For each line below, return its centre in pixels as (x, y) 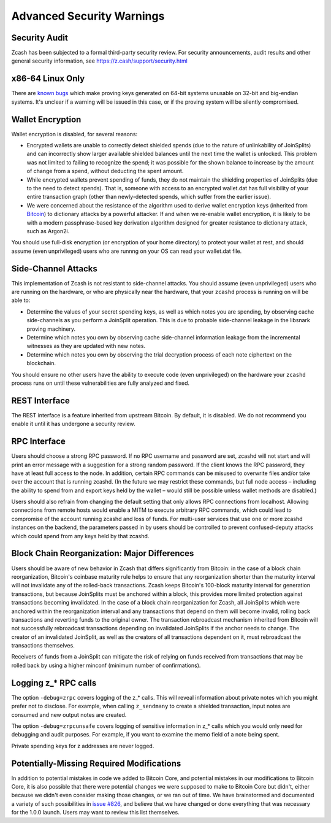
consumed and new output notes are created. (69, 714)
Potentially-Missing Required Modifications (96, 763)
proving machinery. (51, 329)
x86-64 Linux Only (48, 79)
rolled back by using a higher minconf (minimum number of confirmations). (106, 665)
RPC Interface (38, 442)
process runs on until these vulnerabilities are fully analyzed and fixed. (101, 383)
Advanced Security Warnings (88, 16)
